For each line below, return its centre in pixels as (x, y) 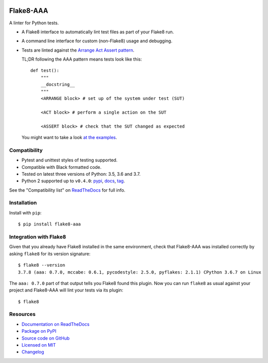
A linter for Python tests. (34, 23)
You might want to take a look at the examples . (69, 137)
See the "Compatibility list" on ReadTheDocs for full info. (67, 190)
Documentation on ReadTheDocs (56, 324)
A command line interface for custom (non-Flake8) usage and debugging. (97, 41)
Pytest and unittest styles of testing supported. (69, 160)
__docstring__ (58, 85)
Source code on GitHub (46, 338)
